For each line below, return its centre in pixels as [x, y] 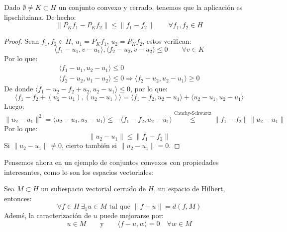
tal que [120, 207]
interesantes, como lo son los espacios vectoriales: [79, 172]
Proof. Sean [22, 41]
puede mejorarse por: [132, 215]
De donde [19, 89]
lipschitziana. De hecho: [40, 17]
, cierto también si [89, 145]
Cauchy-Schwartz [192, 114]
